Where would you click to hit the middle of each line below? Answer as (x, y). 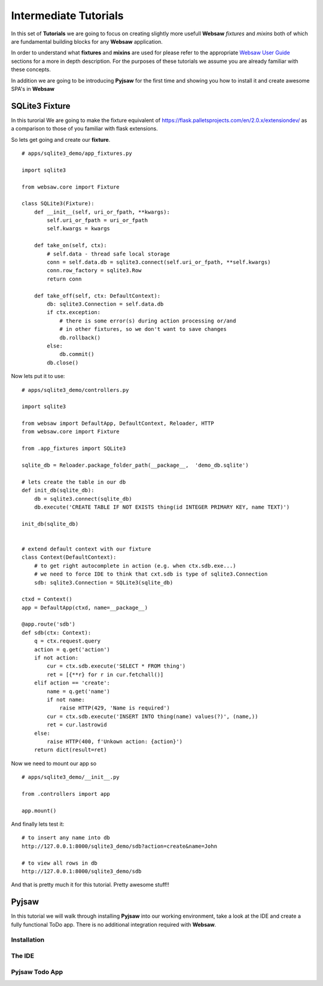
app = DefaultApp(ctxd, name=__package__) (85, 608)
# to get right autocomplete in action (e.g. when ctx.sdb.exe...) (135, 566)
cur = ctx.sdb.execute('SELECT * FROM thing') (116, 666)
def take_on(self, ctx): (70, 246)
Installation (28, 940)
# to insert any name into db (66, 838)
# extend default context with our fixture (86, 549)
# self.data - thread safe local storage (109, 254)
